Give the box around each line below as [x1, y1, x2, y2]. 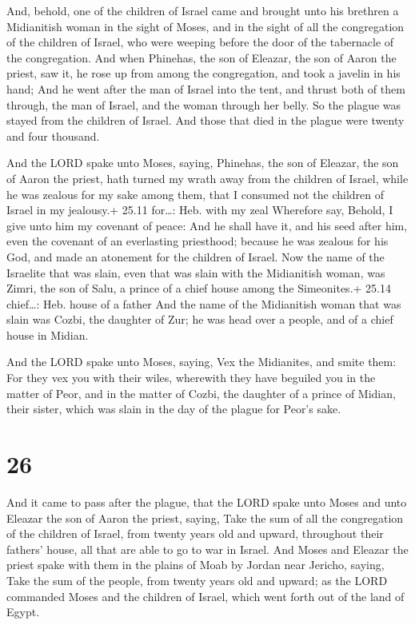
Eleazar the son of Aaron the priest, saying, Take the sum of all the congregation [6, 509, 404, 526]
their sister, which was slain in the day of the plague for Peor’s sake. [6, 400, 341, 417]
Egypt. [6, 603, 40, 620]
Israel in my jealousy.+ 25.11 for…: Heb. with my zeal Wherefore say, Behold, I [6, 201, 393, 218]
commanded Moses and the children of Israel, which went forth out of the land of [6, 587, 405, 604]
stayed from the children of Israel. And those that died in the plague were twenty [6, 112, 405, 129]
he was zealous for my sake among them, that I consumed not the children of [6, 185, 385, 202]
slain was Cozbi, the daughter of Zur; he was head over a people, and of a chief [6, 311, 393, 328]
